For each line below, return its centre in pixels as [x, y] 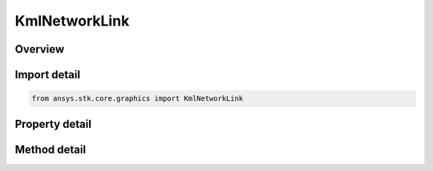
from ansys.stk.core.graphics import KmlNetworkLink [138, 99]
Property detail [53, 124]
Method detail [51, 149]
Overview [40, 49]
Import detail [47, 75]
